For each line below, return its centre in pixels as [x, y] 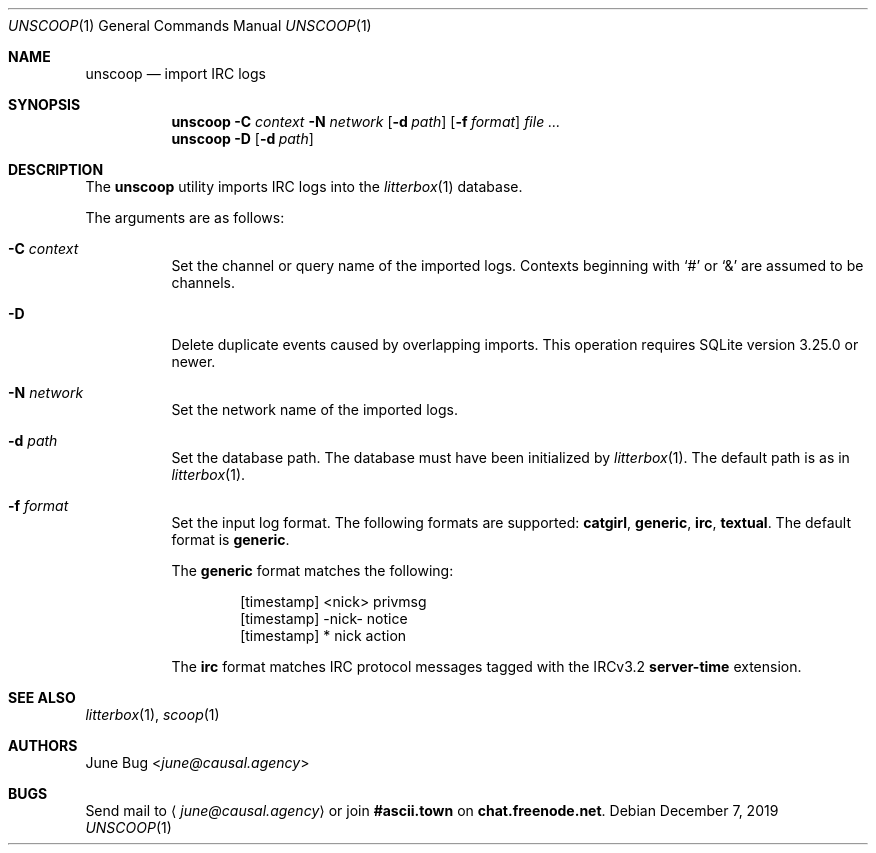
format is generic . [230, 539]
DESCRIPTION [56, 169]
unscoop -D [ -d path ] [242, 138]
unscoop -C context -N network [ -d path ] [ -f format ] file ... [366, 121]
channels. [203, 282]
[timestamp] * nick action [323, 635]
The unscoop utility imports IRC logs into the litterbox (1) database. [304, 186]
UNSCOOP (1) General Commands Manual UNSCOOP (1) [190, 25]
